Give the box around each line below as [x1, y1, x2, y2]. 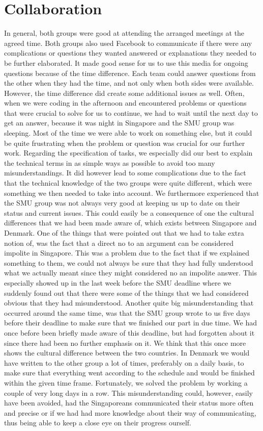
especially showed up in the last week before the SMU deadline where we [4, 277, 231, 288]
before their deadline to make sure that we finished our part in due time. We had [4, 317, 257, 328]
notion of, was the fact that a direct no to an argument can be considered [4, 237, 233, 248]
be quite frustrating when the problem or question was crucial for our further [4, 137, 245, 148]
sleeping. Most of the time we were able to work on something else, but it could [4, 128, 252, 138]
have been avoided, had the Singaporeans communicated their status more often [4, 397, 254, 408]
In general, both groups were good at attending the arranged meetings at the [4, 28, 245, 38]
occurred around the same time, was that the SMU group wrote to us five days [4, 307, 250, 318]
